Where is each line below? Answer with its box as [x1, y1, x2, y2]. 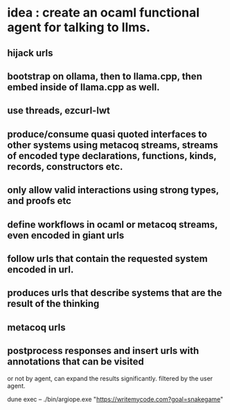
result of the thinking [7, 298, 100, 310]
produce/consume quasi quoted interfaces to [7, 128, 208, 140]
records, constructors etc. [7, 160, 123, 172]
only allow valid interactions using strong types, [7, 185, 220, 196]
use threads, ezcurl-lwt [7, 105, 111, 117]
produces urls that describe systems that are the [7, 287, 222, 299]
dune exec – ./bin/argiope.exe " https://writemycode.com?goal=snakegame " [7, 395, 224, 403]
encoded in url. [7, 263, 74, 275]
